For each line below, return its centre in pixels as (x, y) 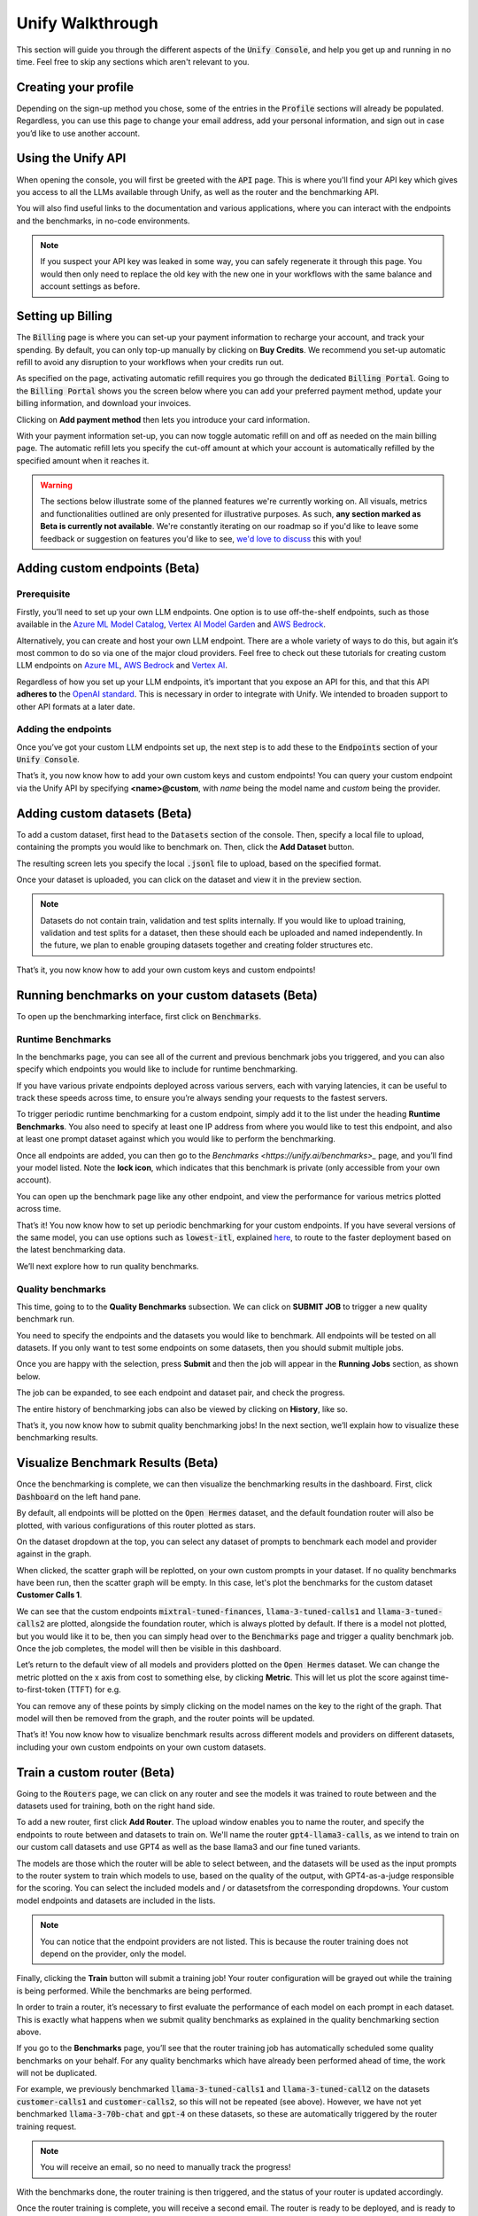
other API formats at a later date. (76, 706)
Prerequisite (43, 594)
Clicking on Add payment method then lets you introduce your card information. (163, 419)
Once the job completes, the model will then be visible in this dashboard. (149, 1649)
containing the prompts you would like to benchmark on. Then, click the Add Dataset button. (185, 847)
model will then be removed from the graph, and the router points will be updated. (166, 1718)
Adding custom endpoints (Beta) (108, 569)
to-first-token (41, 1689)
